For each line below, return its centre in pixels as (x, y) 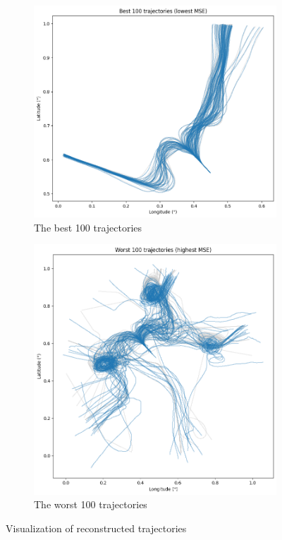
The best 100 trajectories (88, 227)
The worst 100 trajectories (91, 504)
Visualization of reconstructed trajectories (96, 528)
